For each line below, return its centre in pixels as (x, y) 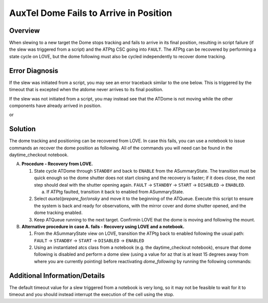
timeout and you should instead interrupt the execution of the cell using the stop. (92, 295)
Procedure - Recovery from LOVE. (57, 164)
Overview (25, 31)
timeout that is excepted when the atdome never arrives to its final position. (86, 90)
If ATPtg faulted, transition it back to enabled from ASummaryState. (115, 192)
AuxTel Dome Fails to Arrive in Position (91, 13)
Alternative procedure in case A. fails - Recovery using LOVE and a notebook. (103, 226)
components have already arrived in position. (55, 105)
